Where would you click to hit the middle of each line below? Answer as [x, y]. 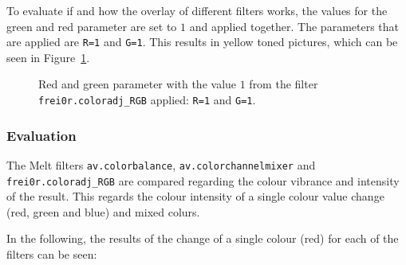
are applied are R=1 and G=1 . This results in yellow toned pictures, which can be [202, 42]
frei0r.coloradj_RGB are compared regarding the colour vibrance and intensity [203, 180]
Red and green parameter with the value [138, 84]
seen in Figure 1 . [48, 57]
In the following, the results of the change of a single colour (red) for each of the [203, 238]
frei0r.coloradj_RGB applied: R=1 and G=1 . [147, 100]
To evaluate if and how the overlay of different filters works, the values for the [197, 10]
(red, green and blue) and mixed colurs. [103, 211]
